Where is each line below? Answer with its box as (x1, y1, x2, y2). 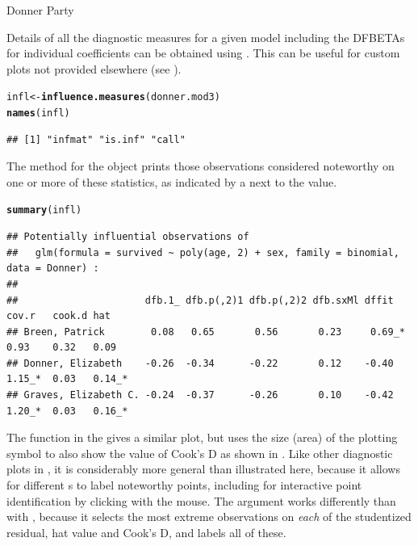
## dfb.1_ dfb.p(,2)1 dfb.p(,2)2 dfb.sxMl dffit (6, 294, 394, 306)
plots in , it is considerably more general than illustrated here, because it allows (6, 460, 400, 477)
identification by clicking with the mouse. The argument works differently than (6, 492, 396, 509)
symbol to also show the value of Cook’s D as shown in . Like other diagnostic (6, 444, 393, 461)
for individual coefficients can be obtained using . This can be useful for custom (6, 44, 400, 61)
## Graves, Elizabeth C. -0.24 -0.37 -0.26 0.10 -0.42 (6, 389, 394, 401)
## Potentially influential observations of (6, 231, 249, 243)
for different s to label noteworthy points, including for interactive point (6, 477, 362, 493)
